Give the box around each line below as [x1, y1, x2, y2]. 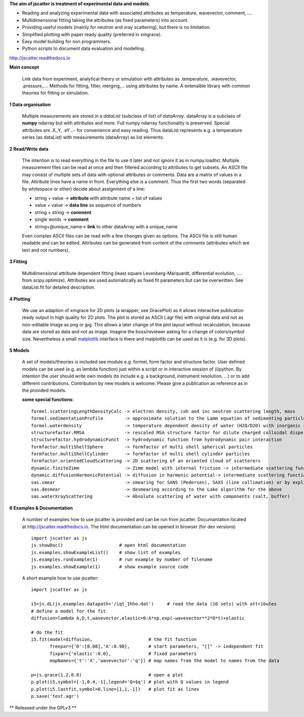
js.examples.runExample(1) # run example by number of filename [31, 557, 213, 563]
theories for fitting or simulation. [22, 90, 89, 96]
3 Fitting [9, 259, 27, 265]
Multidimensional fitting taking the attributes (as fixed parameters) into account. [22, 17, 188, 23]
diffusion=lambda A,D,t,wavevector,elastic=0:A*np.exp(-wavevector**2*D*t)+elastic [31, 615, 245, 621]
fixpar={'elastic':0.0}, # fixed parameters [50, 651, 197, 657]
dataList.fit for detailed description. [22, 284, 96, 290]
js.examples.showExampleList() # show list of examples [31, 550, 181, 555]
